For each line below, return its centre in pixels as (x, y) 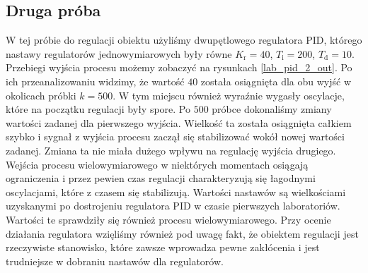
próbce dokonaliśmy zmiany (272, 109)
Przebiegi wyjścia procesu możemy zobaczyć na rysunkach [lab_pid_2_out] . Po (179, 67)
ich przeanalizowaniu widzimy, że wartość (95, 81)
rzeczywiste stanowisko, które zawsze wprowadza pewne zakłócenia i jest (163, 247)
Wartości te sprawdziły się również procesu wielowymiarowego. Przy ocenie (168, 219)
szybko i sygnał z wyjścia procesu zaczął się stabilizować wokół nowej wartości (175, 136)
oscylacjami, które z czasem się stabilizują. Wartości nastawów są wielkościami (176, 192)
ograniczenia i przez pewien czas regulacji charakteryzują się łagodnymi (161, 178)
